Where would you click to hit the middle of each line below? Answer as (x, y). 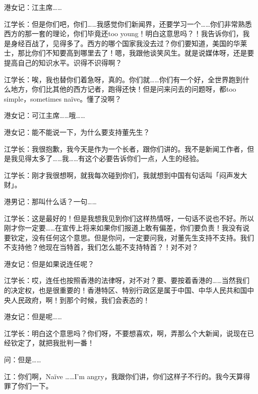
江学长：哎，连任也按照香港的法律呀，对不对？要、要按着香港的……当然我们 (127, 280)
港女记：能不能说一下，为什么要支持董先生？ (77, 132)
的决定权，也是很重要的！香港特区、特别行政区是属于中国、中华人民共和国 (126, 290)
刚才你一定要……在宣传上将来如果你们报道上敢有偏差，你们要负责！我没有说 (127, 228)
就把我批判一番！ (66, 343)
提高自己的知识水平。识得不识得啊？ (63, 62)
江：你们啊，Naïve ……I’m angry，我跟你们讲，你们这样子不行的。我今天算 (124, 376)
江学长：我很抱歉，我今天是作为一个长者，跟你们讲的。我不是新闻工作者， (126, 148)
